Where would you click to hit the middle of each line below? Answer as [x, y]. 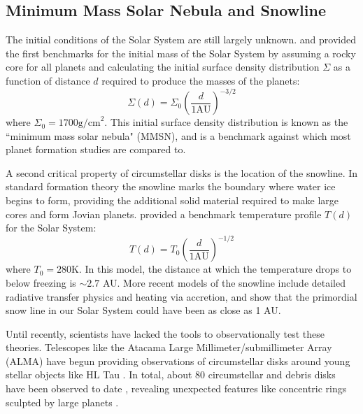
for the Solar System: [51, 228]
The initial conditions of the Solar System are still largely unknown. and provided [181, 40]
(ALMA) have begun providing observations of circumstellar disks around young [178, 361]
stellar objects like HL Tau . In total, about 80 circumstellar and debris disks [171, 374]
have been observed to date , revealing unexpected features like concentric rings [176, 388]
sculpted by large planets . [62, 402]
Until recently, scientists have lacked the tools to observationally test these [165, 333]
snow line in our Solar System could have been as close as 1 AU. [143, 310]
